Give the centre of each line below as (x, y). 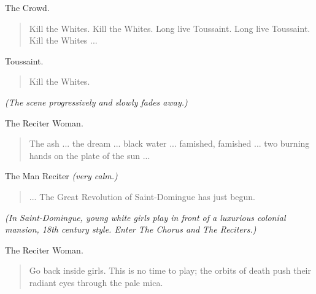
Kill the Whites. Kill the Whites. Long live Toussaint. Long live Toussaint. (170, 28)
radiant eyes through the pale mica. (96, 282)
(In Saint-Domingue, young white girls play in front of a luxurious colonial (145, 217)
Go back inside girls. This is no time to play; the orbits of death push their (170, 270)
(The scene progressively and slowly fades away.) (96, 102)
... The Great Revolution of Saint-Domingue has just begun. (142, 196)
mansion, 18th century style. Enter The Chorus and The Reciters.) (131, 229)
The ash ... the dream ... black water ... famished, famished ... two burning (169, 143)
